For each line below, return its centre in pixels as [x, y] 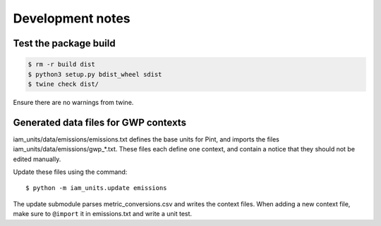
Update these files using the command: [70, 172]
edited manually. [37, 159]
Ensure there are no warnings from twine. [73, 102]
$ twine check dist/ [63, 84]
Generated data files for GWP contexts [100, 122]
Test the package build [64, 43]
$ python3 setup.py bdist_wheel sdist [95, 74]
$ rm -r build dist [61, 64]
